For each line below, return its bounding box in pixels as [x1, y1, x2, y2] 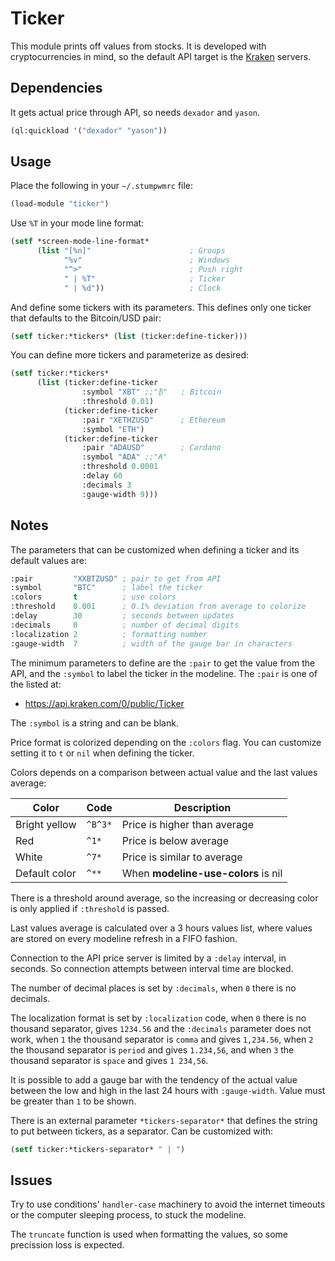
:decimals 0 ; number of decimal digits [10, 620, 240, 630]
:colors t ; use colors [10, 592, 177, 602]
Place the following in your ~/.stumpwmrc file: [10, 180, 194, 192]
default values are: [10, 554, 87, 566]
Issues [10, 1172, 53, 1189]
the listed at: [10, 678, 62, 690]
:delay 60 [81, 471, 123, 481]
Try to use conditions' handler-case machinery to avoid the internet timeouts [10, 1198, 326, 1211]
